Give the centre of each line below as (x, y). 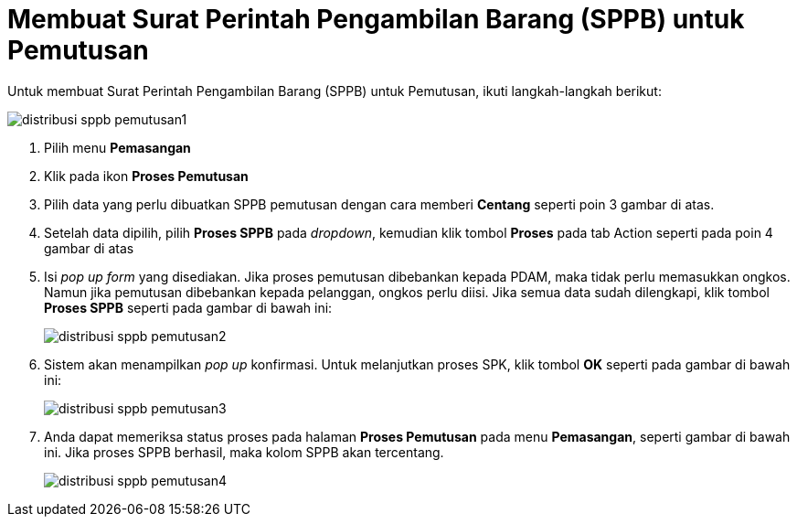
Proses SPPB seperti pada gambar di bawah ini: (188, 307)
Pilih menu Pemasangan (117, 147)
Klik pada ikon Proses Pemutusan (146, 176)
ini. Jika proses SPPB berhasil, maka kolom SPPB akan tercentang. (244, 452)
